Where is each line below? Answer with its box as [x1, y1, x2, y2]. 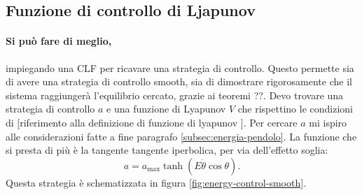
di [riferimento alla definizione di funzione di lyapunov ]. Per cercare [6, 115, 298, 129]
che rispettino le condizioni [237, 101, 353, 116]
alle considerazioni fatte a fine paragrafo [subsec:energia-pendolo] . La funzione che [6, 129, 357, 143]
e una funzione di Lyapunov [106, 101, 226, 116]
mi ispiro [309, 115, 347, 129]
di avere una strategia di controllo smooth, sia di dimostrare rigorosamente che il [6, 74, 352, 89]
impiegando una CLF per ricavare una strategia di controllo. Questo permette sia [6, 60, 354, 75]
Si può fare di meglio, [6, 34, 112, 48]
